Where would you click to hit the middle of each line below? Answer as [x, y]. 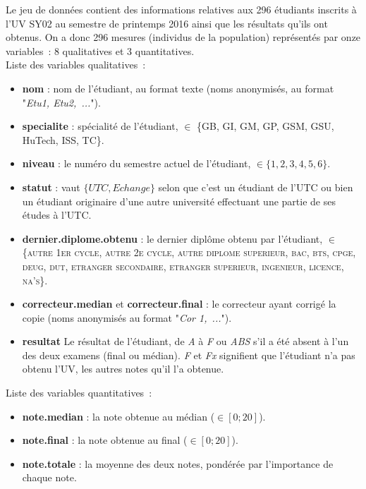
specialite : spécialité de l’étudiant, [100, 126]
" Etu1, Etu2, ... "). [61, 102]
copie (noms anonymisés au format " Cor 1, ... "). [127, 317]
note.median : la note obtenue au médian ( [118, 416]
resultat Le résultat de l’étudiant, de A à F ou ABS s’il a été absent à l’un [185, 341]
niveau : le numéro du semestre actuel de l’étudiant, [136, 163]
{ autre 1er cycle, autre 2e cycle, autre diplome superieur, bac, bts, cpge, [189, 252]
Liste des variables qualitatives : [76, 65]
